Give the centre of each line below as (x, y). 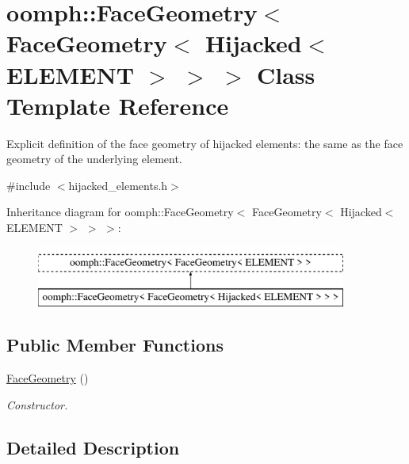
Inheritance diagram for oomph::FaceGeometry (120, 212)
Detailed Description (93, 447)
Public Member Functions (115, 345)
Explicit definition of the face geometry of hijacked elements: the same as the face (205, 143)
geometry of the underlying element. (94, 159)
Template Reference (118, 105)
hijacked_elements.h (118, 185)
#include (29, 185)
